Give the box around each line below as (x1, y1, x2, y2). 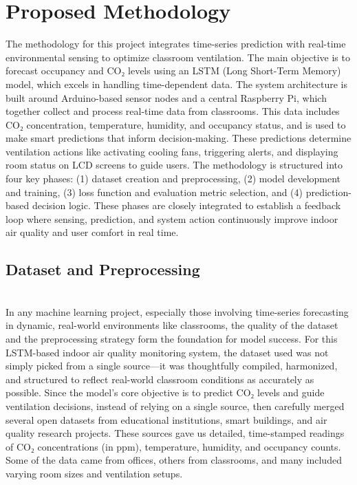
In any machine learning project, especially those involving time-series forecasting (6, 304, 349, 319)
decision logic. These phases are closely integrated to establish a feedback (32, 198, 341, 213)
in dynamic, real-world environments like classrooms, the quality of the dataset (6, 318, 338, 332)
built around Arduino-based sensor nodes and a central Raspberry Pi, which (6, 90, 327, 105)
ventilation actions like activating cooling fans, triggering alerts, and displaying (6, 144, 338, 158)
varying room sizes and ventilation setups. (6, 466, 183, 480)
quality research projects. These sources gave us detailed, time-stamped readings (6, 426, 345, 440)
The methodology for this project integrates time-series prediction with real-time (6, 36, 346, 51)
